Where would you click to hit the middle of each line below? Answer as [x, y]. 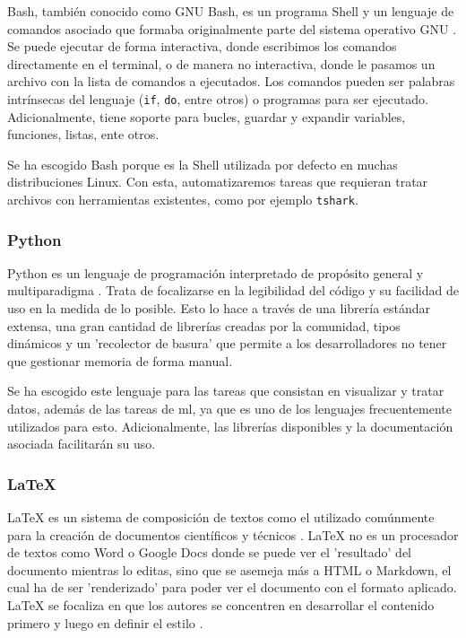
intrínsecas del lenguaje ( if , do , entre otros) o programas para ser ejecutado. [218, 98]
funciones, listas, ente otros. [83, 134]
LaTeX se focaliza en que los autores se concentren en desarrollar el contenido [221, 605]
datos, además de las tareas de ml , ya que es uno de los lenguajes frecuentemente [229, 409]
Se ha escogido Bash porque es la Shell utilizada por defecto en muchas [203, 164]
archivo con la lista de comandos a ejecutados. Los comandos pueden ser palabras [231, 81]
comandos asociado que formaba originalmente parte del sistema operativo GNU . [232, 28]
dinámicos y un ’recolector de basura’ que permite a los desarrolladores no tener [227, 343]
